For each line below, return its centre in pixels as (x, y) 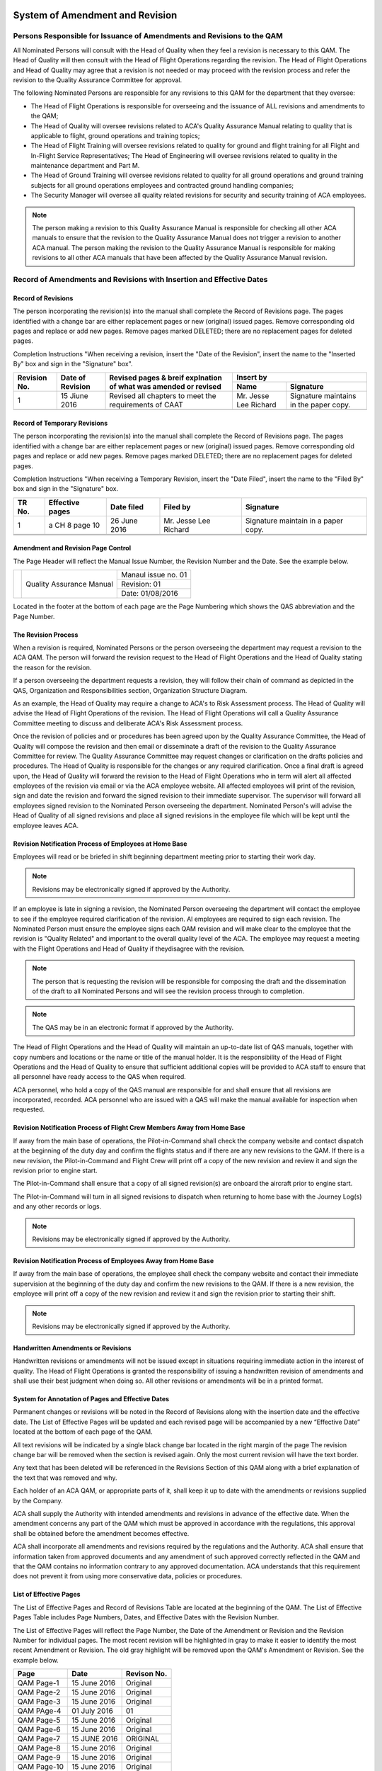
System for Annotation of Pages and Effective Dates (91, 1399)
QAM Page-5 (39, 1720)
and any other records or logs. (57, 1206)
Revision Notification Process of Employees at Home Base (100, 844)
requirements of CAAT (146, 405)
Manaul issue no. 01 (154, 575)
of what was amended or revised (166, 386)
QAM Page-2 (39, 1692)
